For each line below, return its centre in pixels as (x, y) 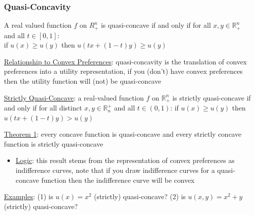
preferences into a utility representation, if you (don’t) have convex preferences (123, 71)
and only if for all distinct (43, 108)
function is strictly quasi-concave (54, 143)
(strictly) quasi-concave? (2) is (140, 196)
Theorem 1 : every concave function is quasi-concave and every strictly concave (123, 134)
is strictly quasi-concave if (212, 97)
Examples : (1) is (29, 196)
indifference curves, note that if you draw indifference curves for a (115, 170)
